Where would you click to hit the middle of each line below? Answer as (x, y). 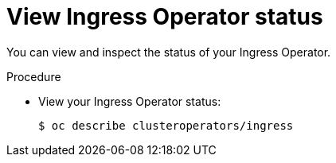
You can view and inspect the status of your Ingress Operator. (169, 52)
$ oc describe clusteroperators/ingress (166, 125)
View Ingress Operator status (165, 17)
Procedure (34, 76)
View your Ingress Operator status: (130, 101)
